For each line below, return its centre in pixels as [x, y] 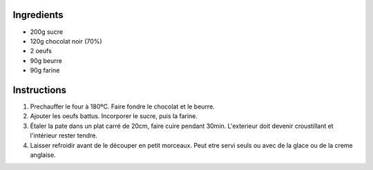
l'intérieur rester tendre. [64, 135]
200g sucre [47, 32]
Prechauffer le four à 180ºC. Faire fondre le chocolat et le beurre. [123, 106]
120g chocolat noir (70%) [66, 41]
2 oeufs [41, 51]
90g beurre [46, 60]
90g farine [45, 70]
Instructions [40, 90]
